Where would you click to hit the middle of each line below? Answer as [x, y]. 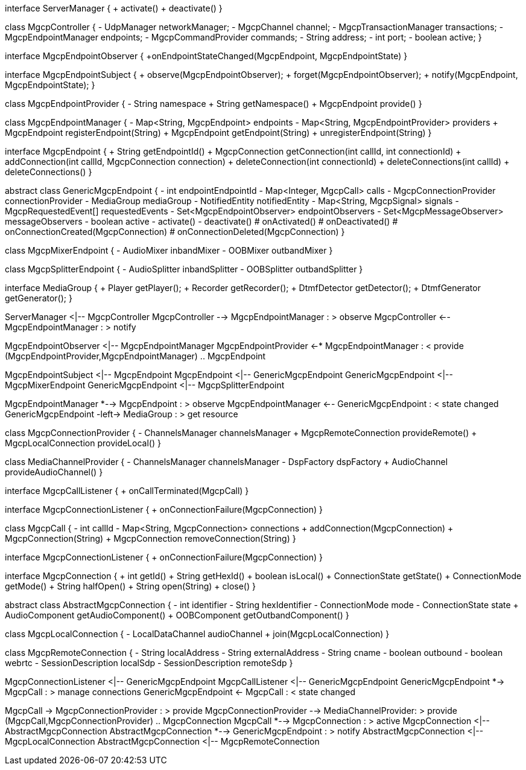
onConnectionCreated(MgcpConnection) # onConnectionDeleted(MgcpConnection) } [175, 232]
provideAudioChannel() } [54, 472]
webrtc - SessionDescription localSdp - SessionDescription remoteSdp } [149, 663]
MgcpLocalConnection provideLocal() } [83, 443]
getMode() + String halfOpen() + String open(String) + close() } [130, 586]
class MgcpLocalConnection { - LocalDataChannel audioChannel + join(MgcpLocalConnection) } [197, 634]
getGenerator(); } [39, 298]
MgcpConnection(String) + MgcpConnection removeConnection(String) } [151, 538]
